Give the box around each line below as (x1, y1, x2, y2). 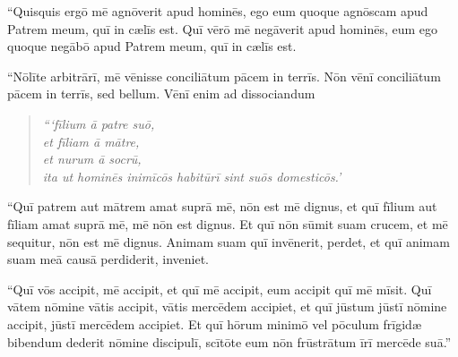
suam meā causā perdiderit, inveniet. (7, 250, 210, 268)
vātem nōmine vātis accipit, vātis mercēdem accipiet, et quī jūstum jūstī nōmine (7, 297, 447, 316)
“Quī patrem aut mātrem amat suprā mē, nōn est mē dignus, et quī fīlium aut (7, 197, 437, 216)
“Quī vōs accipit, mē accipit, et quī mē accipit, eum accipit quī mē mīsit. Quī (7, 279, 432, 298)
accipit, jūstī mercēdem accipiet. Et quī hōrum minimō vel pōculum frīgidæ (7, 314, 422, 333)
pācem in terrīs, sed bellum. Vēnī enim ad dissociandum (7, 84, 315, 103)
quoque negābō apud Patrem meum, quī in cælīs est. (7, 37, 297, 55)
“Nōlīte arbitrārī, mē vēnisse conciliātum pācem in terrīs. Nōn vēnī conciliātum (7, 66, 441, 85)
